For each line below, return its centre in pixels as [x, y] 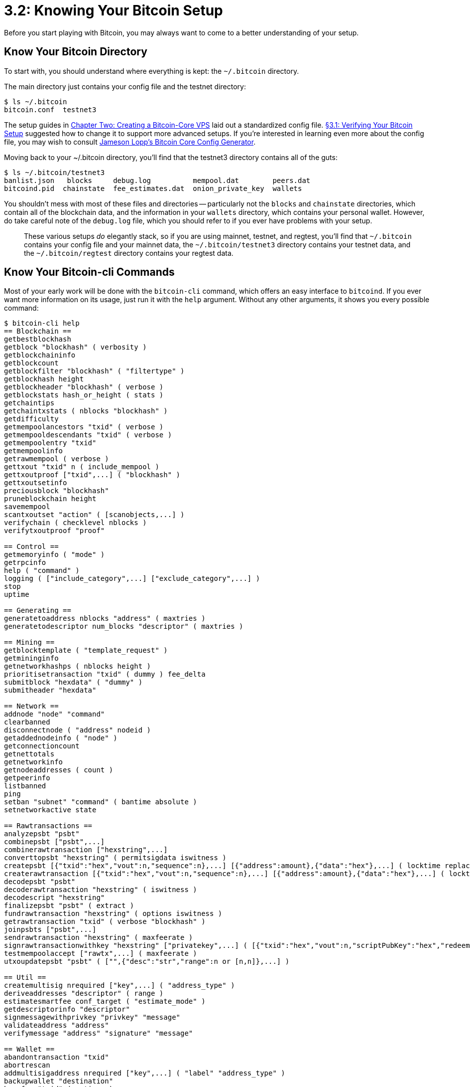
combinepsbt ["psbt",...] [55, 842]
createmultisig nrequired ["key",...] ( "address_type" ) [119, 986]
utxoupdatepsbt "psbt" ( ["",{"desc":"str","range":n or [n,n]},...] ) [147, 962]
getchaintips [29, 403]
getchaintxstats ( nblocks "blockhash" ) [86, 411]
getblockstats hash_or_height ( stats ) [84, 395]
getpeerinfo [27, 778]
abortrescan [27, 1065]
